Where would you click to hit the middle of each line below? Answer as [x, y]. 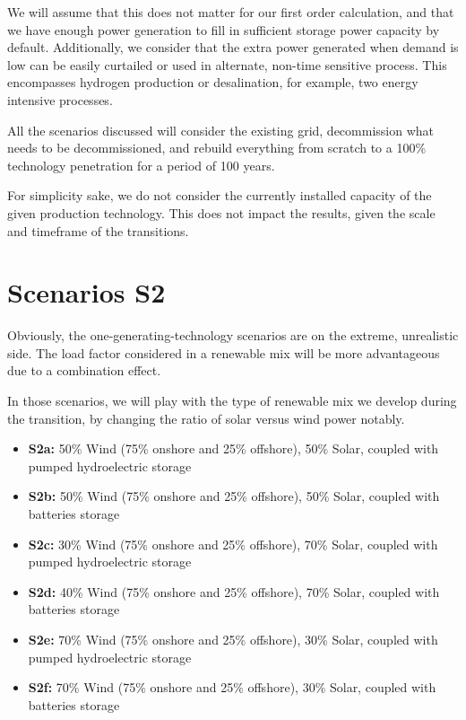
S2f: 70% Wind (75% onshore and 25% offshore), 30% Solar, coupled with [232, 687]
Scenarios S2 [86, 292]
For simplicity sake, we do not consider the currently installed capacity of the [220, 195]
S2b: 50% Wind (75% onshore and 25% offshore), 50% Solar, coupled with [234, 496]
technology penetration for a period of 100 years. [141, 165]
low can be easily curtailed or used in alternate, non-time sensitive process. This [227, 64]
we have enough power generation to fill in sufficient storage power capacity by [224, 29]
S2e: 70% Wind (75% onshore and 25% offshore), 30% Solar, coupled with [233, 639]
